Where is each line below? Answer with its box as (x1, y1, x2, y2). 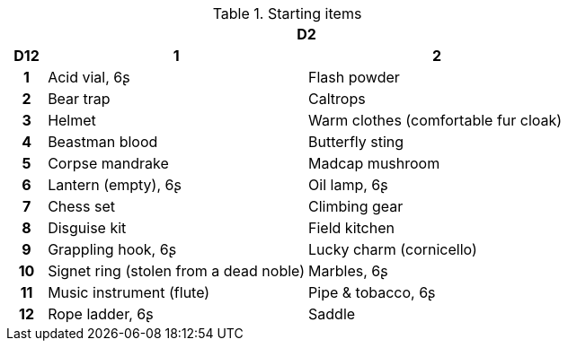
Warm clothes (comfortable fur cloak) (308, 111, 563, 129)
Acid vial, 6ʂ (48, 68, 130, 86)
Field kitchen (308, 219, 395, 237)
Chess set (48, 197, 115, 215)
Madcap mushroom (308, 154, 440, 172)
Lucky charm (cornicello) (308, 240, 477, 258)
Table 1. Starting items (212, 4, 362, 22)
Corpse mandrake (48, 154, 169, 172)
